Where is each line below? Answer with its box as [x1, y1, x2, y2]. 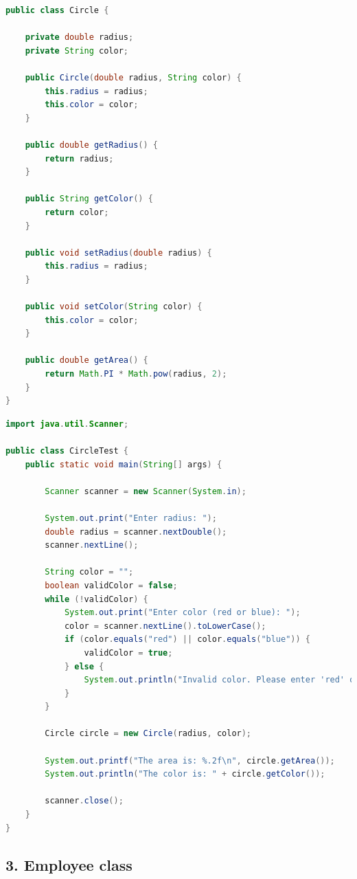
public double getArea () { [25, 355, 148, 366]
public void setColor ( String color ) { [25, 302, 203, 312]
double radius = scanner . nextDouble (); [45, 526, 227, 537]
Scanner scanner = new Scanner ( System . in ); [45, 486, 246, 496]
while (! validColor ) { [45, 594, 148, 604]
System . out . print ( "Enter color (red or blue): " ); [64, 608, 301, 618]
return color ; [45, 207, 109, 217]
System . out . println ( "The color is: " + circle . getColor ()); [45, 769, 325, 779]
